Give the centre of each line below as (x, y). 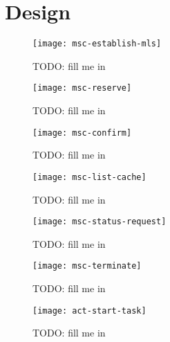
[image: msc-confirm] (82, 133)
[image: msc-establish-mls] (97, 44)
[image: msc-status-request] (100, 222)
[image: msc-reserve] (82, 88)
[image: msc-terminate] (87, 266)
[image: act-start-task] (89, 310)
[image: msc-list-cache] (89, 177)
